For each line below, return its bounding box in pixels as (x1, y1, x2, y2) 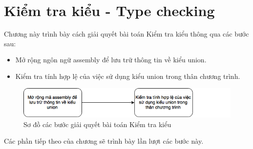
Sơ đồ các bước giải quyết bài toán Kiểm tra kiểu (23, 119, 171, 130)
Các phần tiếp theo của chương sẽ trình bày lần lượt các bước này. (4, 135, 204, 146)
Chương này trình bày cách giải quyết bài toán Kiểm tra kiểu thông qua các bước (4, 29, 249, 39)
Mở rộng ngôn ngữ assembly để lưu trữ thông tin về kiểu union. (15, 55, 207, 65)
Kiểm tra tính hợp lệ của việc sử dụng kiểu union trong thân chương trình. (15, 71, 240, 81)
